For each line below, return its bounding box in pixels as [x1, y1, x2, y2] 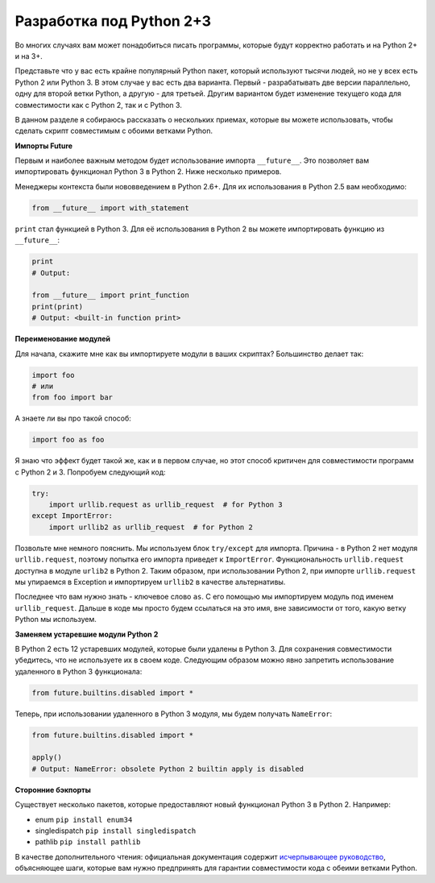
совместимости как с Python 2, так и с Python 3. [14, 100, 183, 110]
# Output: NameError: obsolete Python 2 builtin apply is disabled [31, 764, 304, 773]
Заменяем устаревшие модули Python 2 [14, 629, 159, 639]
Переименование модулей [14, 334, 111, 344]
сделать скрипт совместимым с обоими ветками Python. [14, 126, 213, 136]
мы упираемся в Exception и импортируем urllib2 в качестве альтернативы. [14, 577, 286, 587]
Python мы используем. [14, 615, 97, 624]
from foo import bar [31, 393, 113, 402]
